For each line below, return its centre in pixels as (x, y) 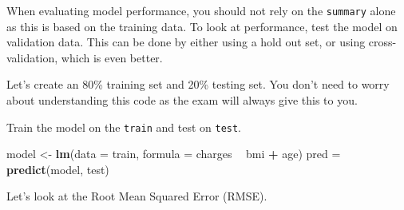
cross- (382, 42)
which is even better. (112, 57)
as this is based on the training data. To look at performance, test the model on (202, 26)
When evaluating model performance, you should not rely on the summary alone (201, 10)
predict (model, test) (58, 169)
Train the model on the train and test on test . (124, 127)
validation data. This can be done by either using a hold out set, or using (186, 42)
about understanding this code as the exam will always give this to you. (182, 100)
